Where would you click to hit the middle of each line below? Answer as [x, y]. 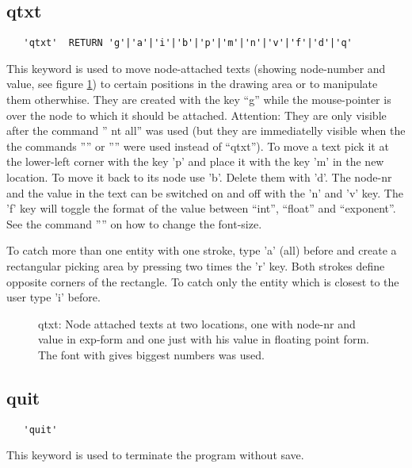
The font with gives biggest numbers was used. [151, 354]
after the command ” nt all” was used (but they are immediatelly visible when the [206, 130]
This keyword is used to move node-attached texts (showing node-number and [196, 68]
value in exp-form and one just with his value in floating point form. [204, 339]
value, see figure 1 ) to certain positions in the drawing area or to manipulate [192, 84]
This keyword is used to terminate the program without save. [155, 455]
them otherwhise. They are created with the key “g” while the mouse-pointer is [199, 100]
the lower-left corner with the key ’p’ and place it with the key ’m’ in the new [195, 161]
